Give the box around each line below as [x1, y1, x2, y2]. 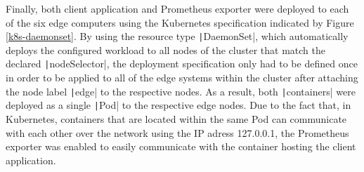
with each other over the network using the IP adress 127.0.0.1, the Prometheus [6, 125, 349, 140]
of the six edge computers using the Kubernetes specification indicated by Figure [6, 15, 354, 29]
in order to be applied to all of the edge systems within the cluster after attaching [6, 70, 358, 85]
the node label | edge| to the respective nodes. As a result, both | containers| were [6, 84, 356, 98]
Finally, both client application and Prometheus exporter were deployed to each [6, 1, 349, 15]
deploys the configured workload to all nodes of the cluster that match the [6, 42, 325, 57]
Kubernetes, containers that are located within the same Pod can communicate [6, 112, 347, 126]
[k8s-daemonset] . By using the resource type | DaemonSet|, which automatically [6, 29, 349, 44]
